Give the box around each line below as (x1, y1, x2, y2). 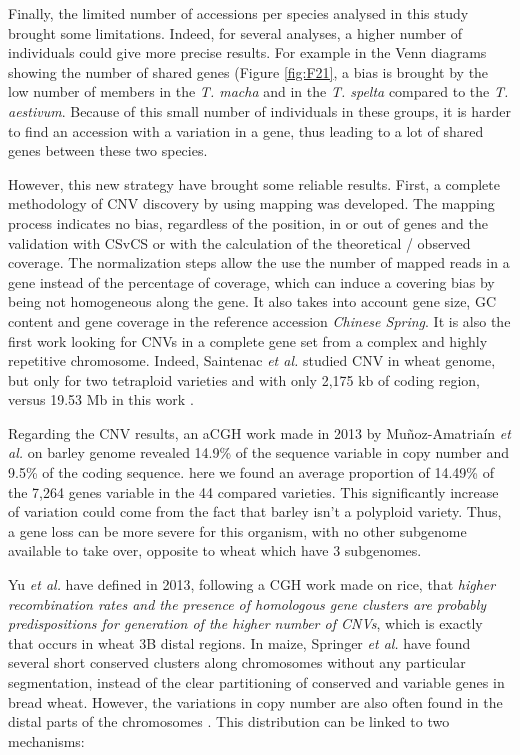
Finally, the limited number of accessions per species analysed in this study (8, 3, 469, 23)
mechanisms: (8, 730, 85, 751)
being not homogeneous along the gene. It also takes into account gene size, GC (8, 291, 497, 312)
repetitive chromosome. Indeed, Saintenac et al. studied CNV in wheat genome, (8, 350, 496, 371)
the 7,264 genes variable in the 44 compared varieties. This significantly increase (8, 481, 499, 502)
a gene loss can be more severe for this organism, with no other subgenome (8, 520, 467, 541)
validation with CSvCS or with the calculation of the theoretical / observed (8, 232, 471, 253)
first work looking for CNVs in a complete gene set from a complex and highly (8, 330, 488, 351)
